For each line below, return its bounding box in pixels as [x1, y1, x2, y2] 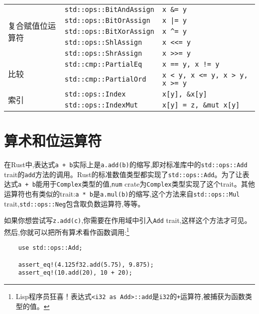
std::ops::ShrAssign [64, 49, 142, 57]
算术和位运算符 [4, 130, 102, 151]
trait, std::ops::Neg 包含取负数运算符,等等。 [4, 198, 145, 209]
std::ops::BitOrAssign [64, 16, 150, 24]
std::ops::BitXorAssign [64, 27, 154, 35]
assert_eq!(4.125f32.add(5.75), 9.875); [18, 261, 154, 268]
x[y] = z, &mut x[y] [162, 101, 240, 109]
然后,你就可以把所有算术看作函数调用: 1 [4, 225, 129, 237]
